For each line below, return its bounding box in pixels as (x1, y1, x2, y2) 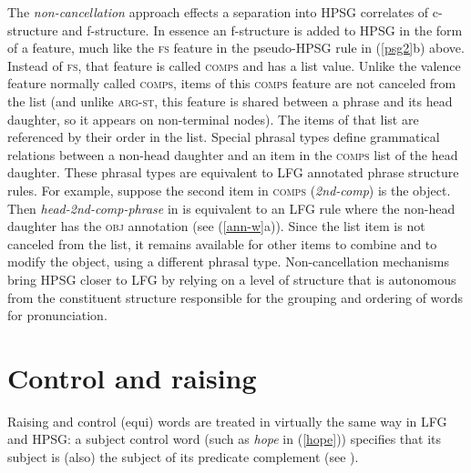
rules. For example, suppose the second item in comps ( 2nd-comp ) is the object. (7, 180, 451, 199)
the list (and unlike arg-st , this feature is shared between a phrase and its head (7, 91, 453, 110)
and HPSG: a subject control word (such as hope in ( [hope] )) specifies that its (7, 429, 442, 448)
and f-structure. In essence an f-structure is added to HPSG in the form (62, 20, 463, 39)
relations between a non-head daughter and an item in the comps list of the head (7, 145, 458, 164)
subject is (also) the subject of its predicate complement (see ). (7, 448, 359, 466)
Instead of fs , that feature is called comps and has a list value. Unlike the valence (7, 55, 461, 75)
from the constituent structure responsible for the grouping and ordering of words (7, 287, 464, 307)
